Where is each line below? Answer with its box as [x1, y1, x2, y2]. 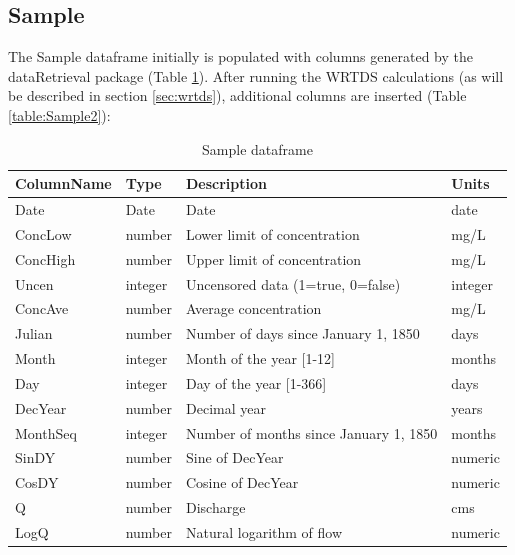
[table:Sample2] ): [8, 104, 111, 125]
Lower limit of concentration [186, 223, 360, 244]
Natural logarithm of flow [186, 521, 343, 542]
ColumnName [15, 173, 112, 194]
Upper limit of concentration [186, 248, 362, 269]
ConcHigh [15, 248, 76, 269]
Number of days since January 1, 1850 [186, 323, 420, 344]
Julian [15, 323, 53, 344]
